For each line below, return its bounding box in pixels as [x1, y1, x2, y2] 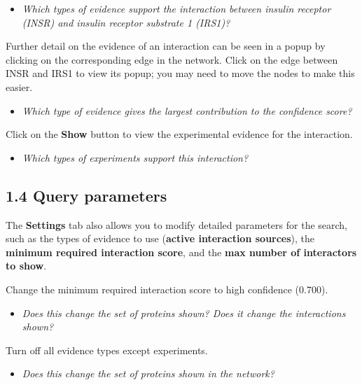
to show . [6, 258, 47, 273]
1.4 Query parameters [6, 184, 167, 206]
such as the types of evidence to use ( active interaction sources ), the [6, 231, 315, 246]
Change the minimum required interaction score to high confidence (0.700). [6, 281, 328, 296]
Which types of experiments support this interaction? [22, 150, 249, 164]
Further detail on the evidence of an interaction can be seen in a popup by [6, 38, 326, 53]
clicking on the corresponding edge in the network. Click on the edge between [6, 52, 338, 66]
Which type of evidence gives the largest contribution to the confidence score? [22, 103, 352, 118]
